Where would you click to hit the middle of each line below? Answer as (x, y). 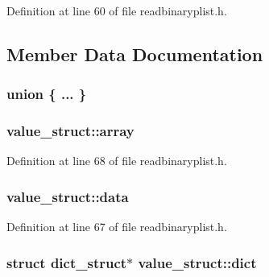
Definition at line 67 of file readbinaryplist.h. (117, 227)
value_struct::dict (197, 262)
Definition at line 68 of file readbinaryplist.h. (117, 161)
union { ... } (47, 94)
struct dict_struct (67, 262)
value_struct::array (70, 131)
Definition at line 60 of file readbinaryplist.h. (117, 10)
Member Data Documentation (135, 54)
